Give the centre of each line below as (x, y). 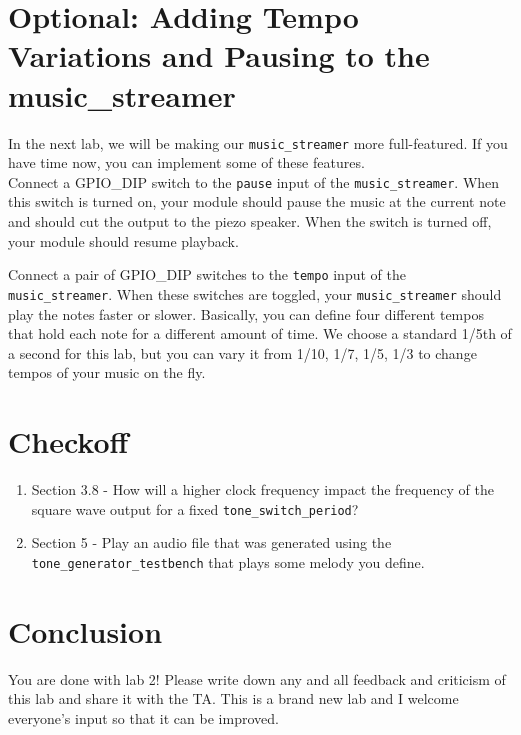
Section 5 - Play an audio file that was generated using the (211, 542)
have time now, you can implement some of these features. (186, 162)
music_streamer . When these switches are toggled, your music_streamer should (255, 293)
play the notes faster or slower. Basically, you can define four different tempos (246, 313)
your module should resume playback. (123, 240)
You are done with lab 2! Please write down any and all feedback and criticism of (257, 678)
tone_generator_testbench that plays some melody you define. (228, 561)
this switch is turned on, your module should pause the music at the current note (257, 201)
